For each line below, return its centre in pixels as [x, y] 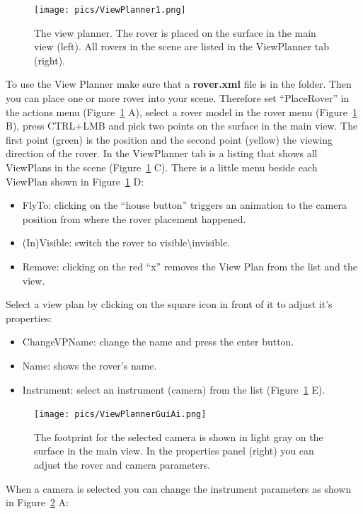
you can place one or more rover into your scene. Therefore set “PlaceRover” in [178, 98]
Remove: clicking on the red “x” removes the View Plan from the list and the [190, 266]
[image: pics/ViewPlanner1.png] [110, 10]
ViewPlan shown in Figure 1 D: [75, 181]
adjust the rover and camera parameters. [122, 464]
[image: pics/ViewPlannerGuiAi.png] [120, 415]
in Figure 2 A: [37, 502]
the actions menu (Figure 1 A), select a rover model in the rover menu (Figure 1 [181, 112]
